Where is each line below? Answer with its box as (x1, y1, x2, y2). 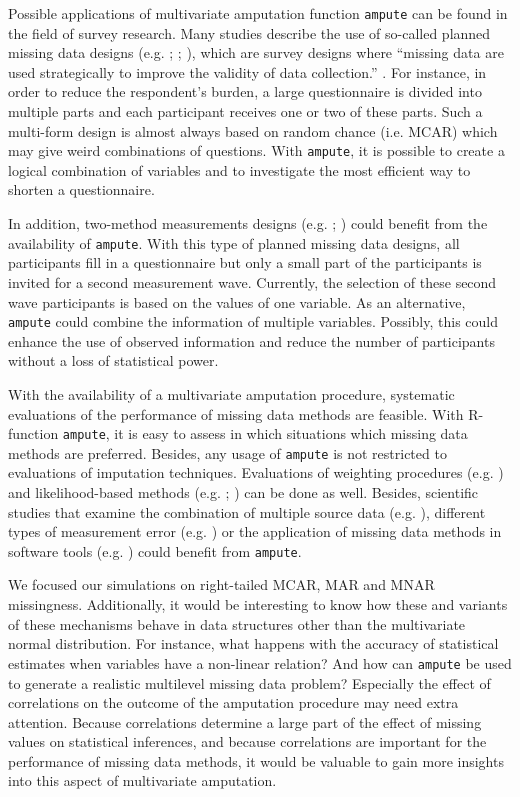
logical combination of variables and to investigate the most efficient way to (8, 159, 471, 180)
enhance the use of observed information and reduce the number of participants (8, 330, 495, 351)
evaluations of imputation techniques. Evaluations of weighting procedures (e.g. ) (8, 462, 504, 483)
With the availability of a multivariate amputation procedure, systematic (8, 383, 455, 404)
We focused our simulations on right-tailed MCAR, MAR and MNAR (8, 574, 435, 595)
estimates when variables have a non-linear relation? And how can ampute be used (8, 652, 512, 673)
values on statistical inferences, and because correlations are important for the (8, 731, 487, 752)
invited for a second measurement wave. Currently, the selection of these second (8, 271, 497, 292)
